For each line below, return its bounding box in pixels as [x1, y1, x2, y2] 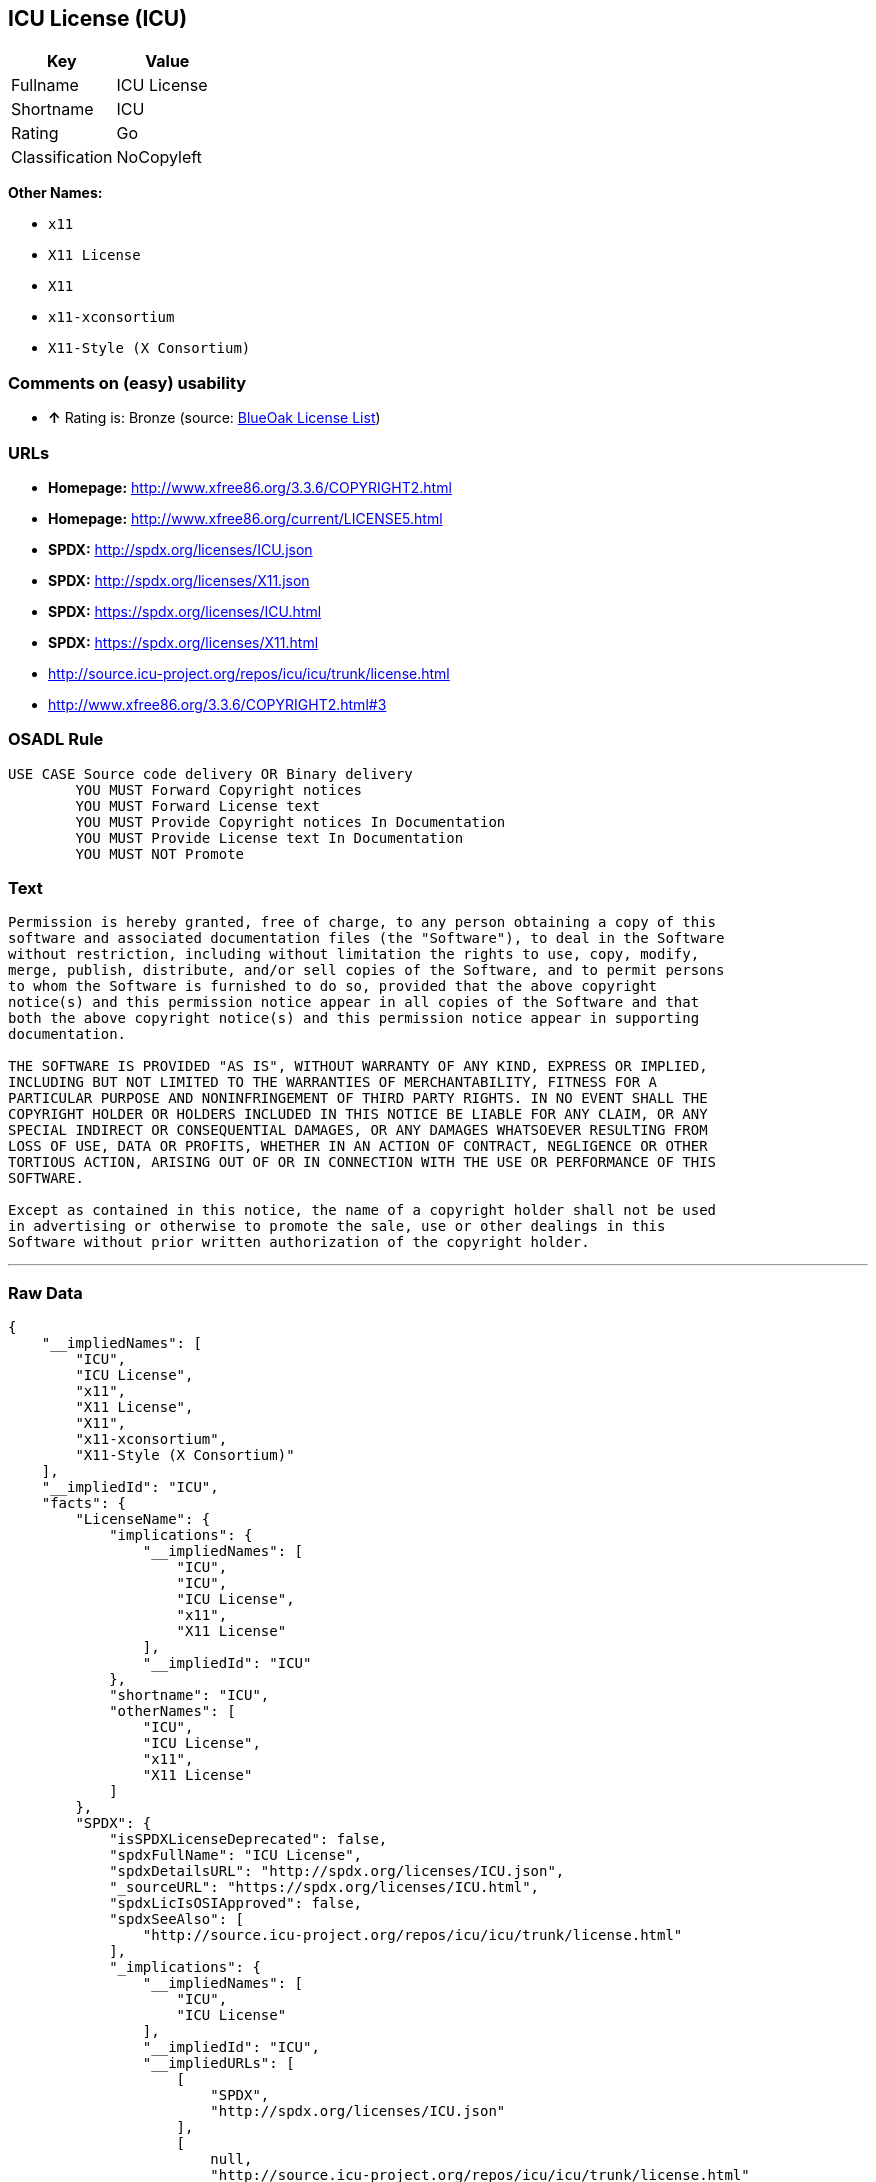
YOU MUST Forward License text [75, 797, 320, 814]
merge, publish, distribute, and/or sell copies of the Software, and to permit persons [8, 962, 725, 979]
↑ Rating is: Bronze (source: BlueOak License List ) [48, 409, 381, 427]
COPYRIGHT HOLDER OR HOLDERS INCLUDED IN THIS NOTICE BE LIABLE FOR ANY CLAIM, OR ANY [8, 1106, 708, 1123]
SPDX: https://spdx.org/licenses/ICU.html [48, 602, 322, 620]
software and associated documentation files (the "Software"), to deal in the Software [8, 930, 725, 947]
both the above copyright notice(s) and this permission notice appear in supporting [8, 1010, 700, 1027]
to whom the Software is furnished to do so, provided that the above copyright [8, 978, 658, 995]
